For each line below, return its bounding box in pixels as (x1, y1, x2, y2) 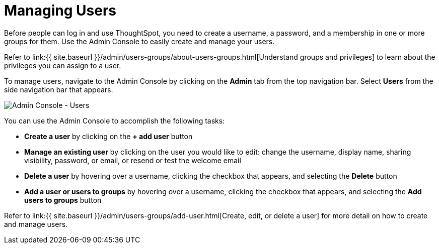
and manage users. (4, 219, 68, 228)
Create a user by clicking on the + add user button (24, 132, 193, 141)
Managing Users (4, 2, 117, 19)
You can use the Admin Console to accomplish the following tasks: (4, 116, 225, 125)
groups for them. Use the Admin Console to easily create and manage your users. (4, 37, 275, 46)
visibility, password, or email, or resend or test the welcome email (24, 156, 241, 165)
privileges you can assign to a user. (4, 61, 121, 70)
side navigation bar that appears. (4, 85, 113, 94)
